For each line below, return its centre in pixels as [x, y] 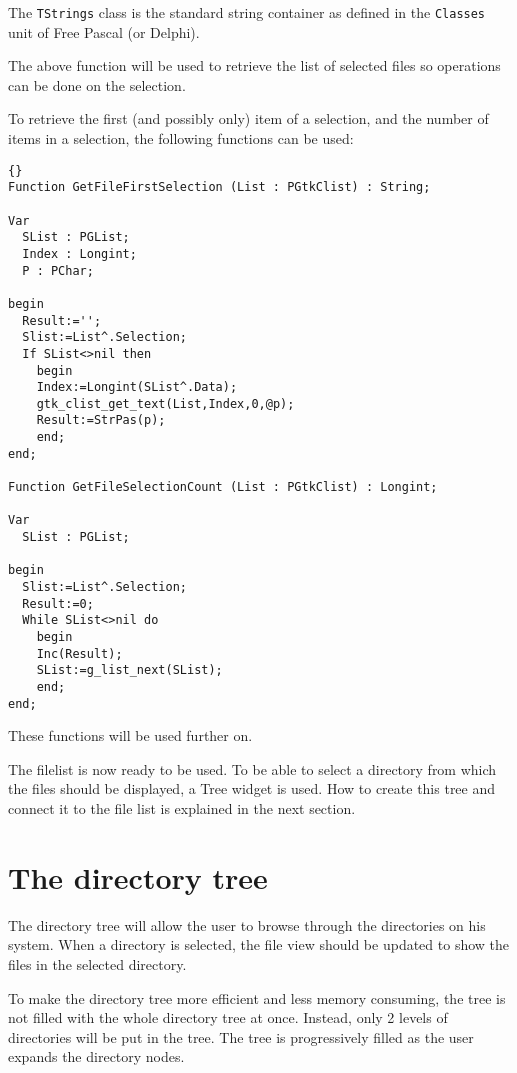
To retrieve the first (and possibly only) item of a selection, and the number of [248, 118]
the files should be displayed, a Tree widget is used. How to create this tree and [252, 788]
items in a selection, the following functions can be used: [181, 138]
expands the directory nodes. [96, 1056]
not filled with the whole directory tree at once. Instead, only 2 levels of [228, 1017]
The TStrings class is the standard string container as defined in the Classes [247, 12]
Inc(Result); [79, 653]
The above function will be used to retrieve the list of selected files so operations [254, 65]
